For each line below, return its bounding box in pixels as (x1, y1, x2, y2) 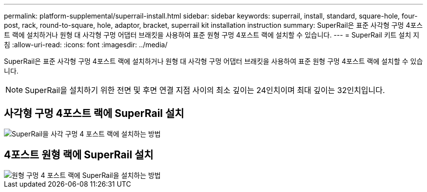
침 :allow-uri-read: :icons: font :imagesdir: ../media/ (4, 40, 168, 49)
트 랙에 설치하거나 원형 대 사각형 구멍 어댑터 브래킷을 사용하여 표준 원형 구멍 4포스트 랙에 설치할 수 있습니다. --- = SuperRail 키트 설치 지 (4, 31, 420, 39)
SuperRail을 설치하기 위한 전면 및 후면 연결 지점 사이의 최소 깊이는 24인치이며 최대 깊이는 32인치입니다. (25, 85, 385, 95)
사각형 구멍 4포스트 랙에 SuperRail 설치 (4, 107, 184, 120)
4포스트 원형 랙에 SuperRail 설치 (4, 149, 154, 161)
